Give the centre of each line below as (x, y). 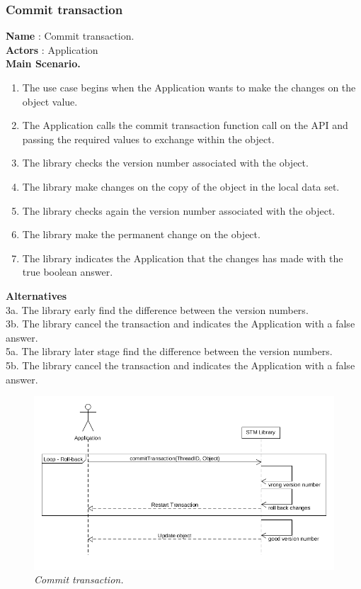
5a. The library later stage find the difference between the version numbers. (169, 351)
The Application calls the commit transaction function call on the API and (185, 125)
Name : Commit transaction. (70, 36)
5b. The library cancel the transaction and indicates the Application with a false (180, 365)
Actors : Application (52, 49)
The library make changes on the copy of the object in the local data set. (181, 186)
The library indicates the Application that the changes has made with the (183, 258)
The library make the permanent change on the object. (141, 234)
